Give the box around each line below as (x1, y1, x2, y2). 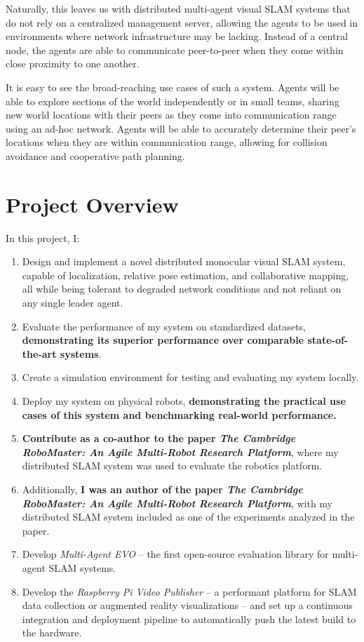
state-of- (307, 333, 349, 347)
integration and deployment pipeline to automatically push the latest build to (22, 611, 356, 626)
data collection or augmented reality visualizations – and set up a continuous (22, 598, 353, 613)
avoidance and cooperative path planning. (6, 148, 185, 163)
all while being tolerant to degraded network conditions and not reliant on (22, 281, 342, 296)
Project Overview (6, 189, 179, 218)
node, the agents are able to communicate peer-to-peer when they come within (6, 42, 344, 57)
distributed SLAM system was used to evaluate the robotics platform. (22, 458, 323, 473)
